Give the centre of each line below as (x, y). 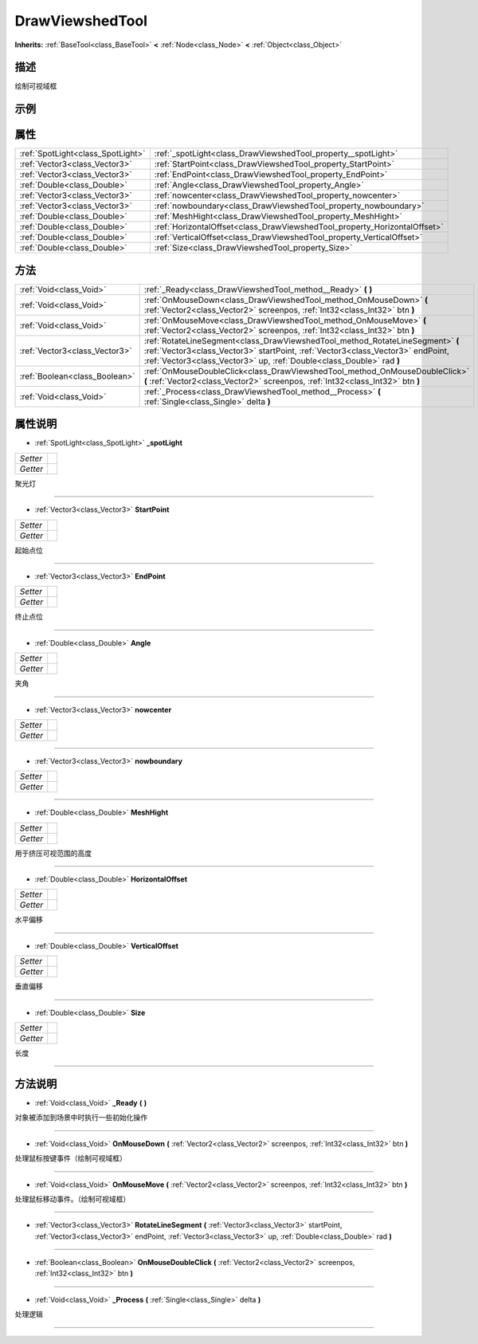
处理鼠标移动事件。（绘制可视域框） (72, 1199)
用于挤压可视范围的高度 (53, 853)
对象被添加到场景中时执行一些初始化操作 (81, 1118)
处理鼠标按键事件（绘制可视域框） (71, 1158)
